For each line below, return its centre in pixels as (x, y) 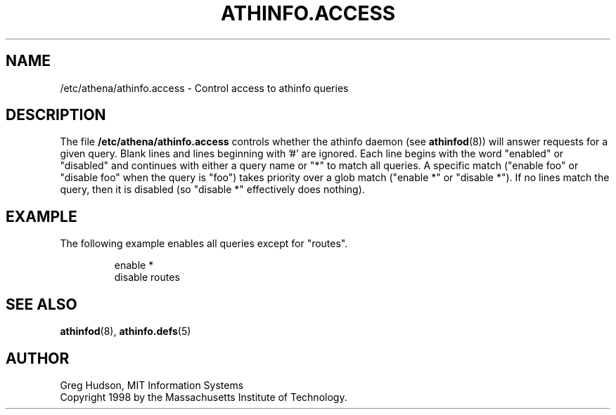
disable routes (147, 277)
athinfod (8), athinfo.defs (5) (126, 331)
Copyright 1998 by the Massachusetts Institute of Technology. (204, 397)
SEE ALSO (41, 304)
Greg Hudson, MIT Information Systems (152, 385)
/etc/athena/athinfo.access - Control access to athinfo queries (204, 88)
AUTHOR (38, 358)
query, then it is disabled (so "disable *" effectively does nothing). (212, 190)
